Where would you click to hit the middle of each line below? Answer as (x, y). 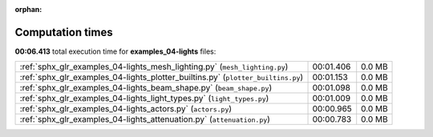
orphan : (28, 9)
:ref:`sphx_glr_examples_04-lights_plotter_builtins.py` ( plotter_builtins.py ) (162, 78)
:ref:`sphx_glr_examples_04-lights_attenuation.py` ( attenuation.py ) (145, 119)
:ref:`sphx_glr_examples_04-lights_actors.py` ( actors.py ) (126, 109)
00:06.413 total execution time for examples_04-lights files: (115, 51)
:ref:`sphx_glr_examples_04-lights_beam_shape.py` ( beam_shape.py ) (146, 88)
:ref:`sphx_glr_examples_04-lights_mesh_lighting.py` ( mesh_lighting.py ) (154, 66)
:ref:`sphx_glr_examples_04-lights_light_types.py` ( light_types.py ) (144, 99)
